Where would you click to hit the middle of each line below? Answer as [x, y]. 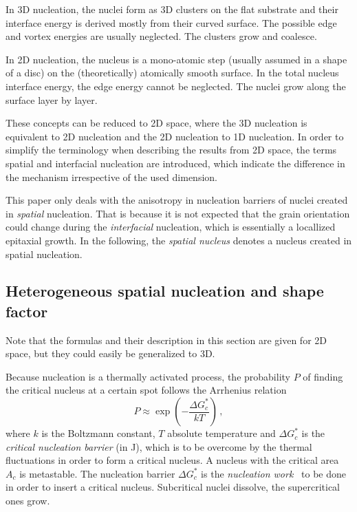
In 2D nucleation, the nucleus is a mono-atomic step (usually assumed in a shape [176, 59]
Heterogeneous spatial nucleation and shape [165, 291]
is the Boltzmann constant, [98, 433]
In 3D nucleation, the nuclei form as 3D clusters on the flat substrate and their [172, 9]
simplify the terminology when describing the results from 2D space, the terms [171, 150]
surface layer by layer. [52, 99]
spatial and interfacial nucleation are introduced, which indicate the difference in [175, 163]
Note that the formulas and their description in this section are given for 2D [166, 340]
